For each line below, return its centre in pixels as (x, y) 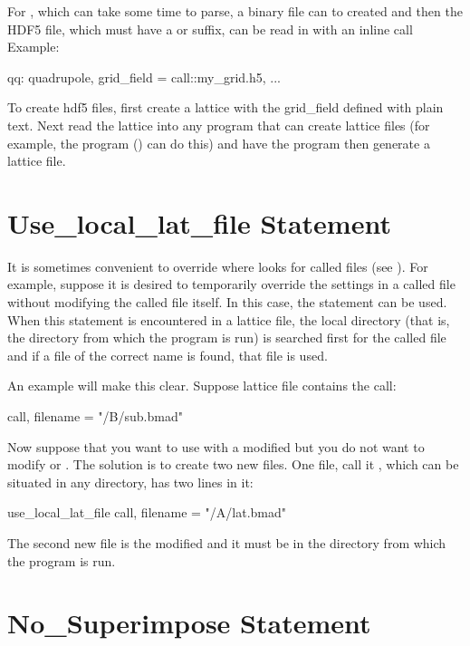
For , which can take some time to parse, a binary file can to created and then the (235, 11)
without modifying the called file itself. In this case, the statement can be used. (227, 302)
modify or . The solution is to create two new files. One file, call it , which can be (233, 464)
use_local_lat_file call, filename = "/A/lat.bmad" (147, 512)
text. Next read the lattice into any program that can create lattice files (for (219, 125)
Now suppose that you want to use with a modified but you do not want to (216, 446)
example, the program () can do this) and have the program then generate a (219, 143)
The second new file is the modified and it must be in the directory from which (227, 543)
